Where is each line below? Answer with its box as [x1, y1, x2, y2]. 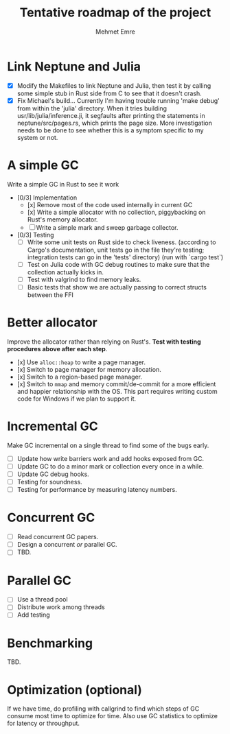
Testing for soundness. [16, 478, 82, 486]
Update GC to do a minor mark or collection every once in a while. [16, 462, 204, 471]
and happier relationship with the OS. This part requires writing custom [16, 387, 218, 395]
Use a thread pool [16, 595, 68, 604]
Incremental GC [7, 418, 98, 434]
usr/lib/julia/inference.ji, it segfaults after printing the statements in [16, 111, 205, 119]
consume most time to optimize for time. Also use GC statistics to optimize [7, 712, 218, 720]
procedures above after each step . [7, 344, 108, 353]
